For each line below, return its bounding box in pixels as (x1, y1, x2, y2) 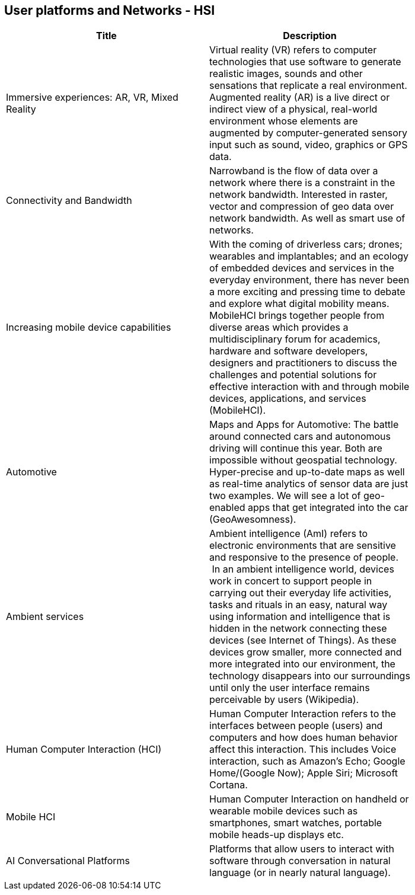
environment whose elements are (209, 115, 358, 127)
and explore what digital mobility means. (209, 298, 390, 310)
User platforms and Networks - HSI (4, 3, 215, 18)
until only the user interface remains (209, 682, 370, 694)
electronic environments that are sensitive (209, 539, 396, 552)
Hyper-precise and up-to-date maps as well (209, 466, 405, 478)
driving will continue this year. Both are (209, 442, 382, 455)
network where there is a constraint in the (209, 177, 395, 189)
